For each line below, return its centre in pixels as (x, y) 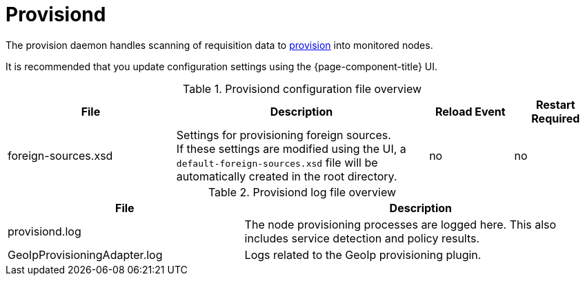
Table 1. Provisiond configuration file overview (302, 89)
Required (556, 118)
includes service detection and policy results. (362, 238)
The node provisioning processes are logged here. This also (400, 224)
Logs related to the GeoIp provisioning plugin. (363, 254)
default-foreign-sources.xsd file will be (277, 162)
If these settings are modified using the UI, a (291, 148)
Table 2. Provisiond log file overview (302, 192)
